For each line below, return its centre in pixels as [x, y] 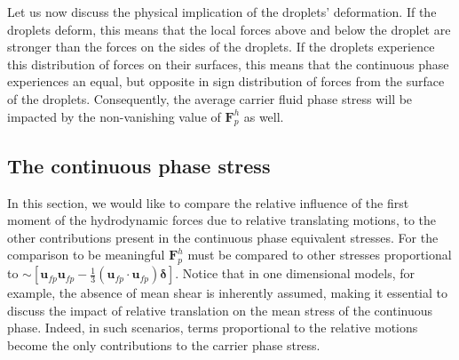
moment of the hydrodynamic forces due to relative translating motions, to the [222, 220]
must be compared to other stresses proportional [320, 255]
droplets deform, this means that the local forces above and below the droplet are [229, 29]
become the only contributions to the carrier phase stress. [164, 344]
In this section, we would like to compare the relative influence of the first [208, 202]
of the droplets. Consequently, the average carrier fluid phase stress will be [210, 98]
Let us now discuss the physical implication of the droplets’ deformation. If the [222, 12]
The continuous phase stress [139, 165]
